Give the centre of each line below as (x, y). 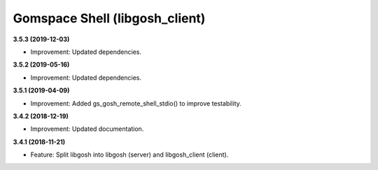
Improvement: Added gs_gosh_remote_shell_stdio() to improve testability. (136, 103)
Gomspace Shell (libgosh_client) (109, 18)
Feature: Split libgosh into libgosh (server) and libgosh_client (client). (129, 155)
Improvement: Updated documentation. (87, 129)
